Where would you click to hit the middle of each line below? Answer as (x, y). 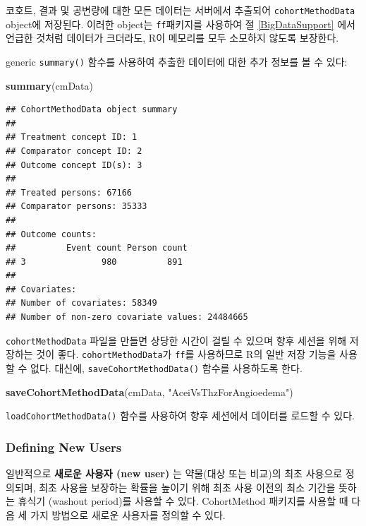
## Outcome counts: (51, 234)
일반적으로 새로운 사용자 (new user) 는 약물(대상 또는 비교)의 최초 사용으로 (174, 473)
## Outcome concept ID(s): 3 (74, 165)
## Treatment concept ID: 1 (72, 137)
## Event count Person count (97, 248)
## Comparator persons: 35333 (77, 207)
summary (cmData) (50, 85)
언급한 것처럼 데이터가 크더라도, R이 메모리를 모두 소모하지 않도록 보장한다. (172, 38)
